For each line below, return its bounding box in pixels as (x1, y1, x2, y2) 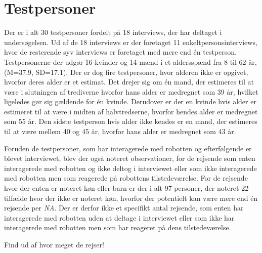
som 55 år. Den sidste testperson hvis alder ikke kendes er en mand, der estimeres (4, 116, 257, 126)
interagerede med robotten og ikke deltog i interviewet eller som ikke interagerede (4, 162, 257, 173)
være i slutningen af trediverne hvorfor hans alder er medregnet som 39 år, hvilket (4, 86, 258, 97)
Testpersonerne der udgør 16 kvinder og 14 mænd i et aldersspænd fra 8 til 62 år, (4, 56, 257, 67)
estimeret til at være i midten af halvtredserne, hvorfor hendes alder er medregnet (4, 106, 258, 116)
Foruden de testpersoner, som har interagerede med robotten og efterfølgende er (4, 143, 252, 153)
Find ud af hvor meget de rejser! (4, 239, 104, 249)
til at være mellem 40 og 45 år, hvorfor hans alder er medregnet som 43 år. (4, 126, 236, 137)
